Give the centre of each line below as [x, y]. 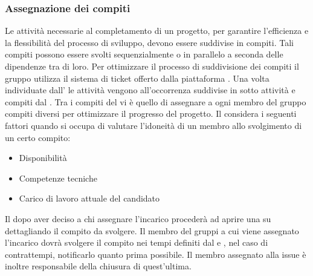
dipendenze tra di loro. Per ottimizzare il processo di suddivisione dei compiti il [152, 66]
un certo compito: [38, 137]
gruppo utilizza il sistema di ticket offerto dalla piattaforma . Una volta [137, 78]
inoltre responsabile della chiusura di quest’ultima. [98, 266]
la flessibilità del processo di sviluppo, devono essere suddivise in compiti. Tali [149, 42]
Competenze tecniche [58, 178]
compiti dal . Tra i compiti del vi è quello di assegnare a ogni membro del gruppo [156, 101]
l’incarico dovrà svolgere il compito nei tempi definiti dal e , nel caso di [137, 242]
